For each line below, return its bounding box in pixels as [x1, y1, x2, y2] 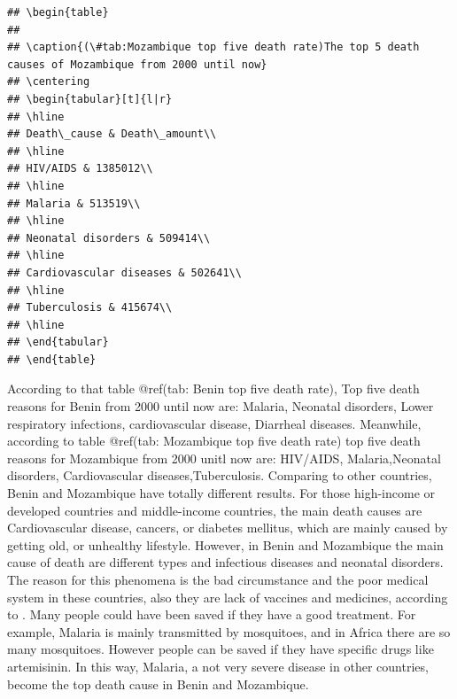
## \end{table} [7, 353, 97, 366]
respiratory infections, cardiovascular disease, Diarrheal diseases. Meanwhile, [7, 414, 422, 432]
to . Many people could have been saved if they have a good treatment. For [7, 605, 416, 624]
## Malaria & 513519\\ [7, 197, 141, 210]
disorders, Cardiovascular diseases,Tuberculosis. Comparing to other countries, [7, 466, 432, 485]
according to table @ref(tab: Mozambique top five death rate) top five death [7, 431, 421, 450]
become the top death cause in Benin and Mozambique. [7, 674, 309, 693]
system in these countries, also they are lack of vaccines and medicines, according [7, 587, 448, 606]
